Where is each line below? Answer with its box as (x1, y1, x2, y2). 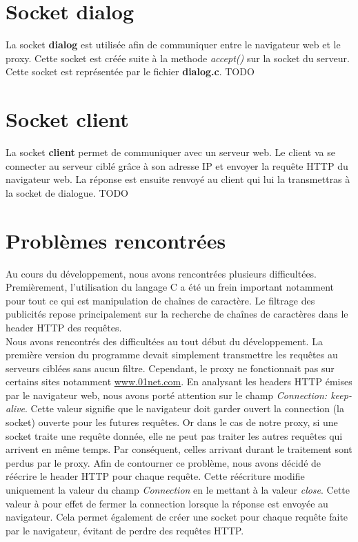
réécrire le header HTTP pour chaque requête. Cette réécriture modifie (6, 469, 305, 483)
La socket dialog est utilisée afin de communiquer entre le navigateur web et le (6, 37, 341, 52)
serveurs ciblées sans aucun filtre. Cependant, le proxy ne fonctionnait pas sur (6, 360, 335, 375)
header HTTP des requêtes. (6, 320, 122, 334)
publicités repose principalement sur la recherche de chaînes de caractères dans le (6, 307, 348, 321)
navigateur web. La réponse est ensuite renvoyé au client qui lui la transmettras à (6, 172, 350, 186)
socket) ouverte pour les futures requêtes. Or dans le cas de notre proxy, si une (6, 415, 338, 429)
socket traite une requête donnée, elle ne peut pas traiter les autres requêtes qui (6, 428, 343, 443)
